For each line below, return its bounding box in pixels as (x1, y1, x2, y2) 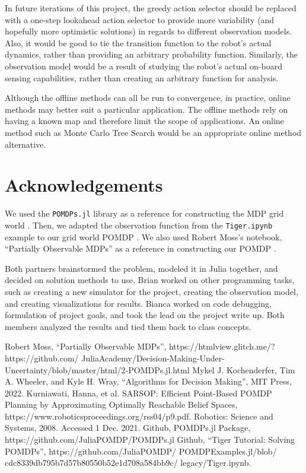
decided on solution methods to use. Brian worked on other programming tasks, (5, 274, 295, 286)
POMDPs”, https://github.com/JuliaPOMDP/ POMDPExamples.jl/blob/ (5, 445, 277, 457)
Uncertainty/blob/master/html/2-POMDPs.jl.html (5, 363, 190, 376)
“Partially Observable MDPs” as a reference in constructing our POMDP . (5, 242, 276, 255)
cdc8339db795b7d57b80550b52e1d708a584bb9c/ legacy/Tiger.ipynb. (5, 456, 251, 469)
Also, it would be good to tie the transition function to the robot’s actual (5, 36, 272, 49)
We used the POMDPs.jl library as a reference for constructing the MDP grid (5, 207, 284, 220)
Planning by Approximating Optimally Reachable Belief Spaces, (5, 398, 238, 411)
